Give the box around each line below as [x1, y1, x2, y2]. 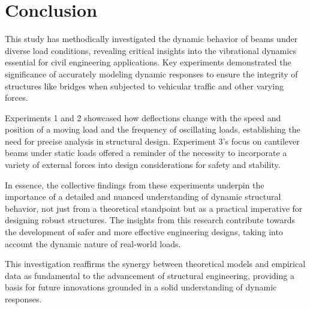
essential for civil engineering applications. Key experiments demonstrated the [5, 56, 291, 68]
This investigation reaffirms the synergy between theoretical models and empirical [5, 257, 306, 270]
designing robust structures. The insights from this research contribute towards [5, 214, 296, 226]
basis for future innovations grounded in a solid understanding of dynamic [5, 281, 277, 293]
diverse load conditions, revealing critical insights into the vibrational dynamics [5, 44, 296, 56]
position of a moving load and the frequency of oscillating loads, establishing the [5, 123, 300, 136]
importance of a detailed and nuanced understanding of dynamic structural [5, 190, 281, 203]
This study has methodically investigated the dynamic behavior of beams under [5, 32, 298, 45]
